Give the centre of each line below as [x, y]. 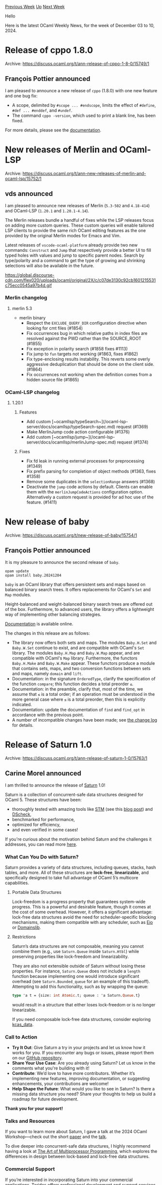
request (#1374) [133, 442]
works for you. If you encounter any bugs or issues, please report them [83, 1053]
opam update [17, 571]
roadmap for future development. [45, 1099]
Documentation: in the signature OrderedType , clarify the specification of [84, 678]
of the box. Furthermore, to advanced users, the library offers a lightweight [80, 609]
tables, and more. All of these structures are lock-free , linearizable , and [77, 872]
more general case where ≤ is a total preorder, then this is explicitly [79, 699]
